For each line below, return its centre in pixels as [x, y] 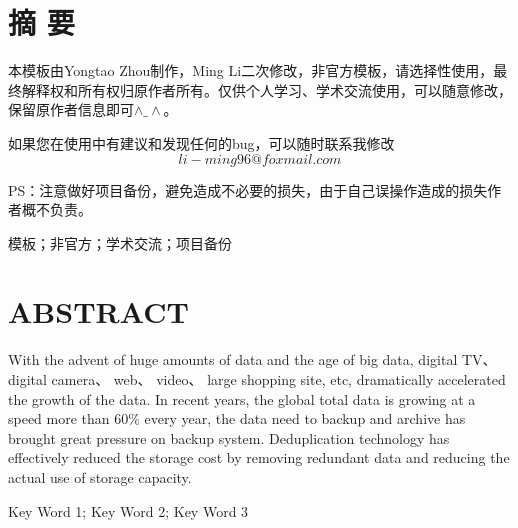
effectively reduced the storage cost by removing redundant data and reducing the [259, 457]
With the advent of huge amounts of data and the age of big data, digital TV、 [252, 359]
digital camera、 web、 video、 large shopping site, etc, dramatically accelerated [257, 379]
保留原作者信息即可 [71, 109]
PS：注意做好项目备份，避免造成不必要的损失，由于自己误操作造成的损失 [248, 189]
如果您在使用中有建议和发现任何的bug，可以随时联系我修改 [201, 142]
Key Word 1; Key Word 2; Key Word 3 [128, 510]
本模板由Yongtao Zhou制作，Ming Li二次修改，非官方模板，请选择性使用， [251, 70]
